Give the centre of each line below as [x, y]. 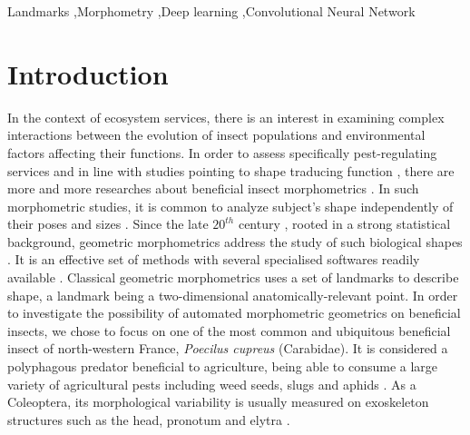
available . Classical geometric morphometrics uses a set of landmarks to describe [233, 277]
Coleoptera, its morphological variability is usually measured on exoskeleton [218, 402]
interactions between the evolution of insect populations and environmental [216, 135]
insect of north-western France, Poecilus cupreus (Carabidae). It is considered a [228, 348]
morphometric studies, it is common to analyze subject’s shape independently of [230, 206]
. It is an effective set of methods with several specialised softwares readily [214, 259]
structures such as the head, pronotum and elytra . [149, 419]
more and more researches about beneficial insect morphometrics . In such [213, 188]
